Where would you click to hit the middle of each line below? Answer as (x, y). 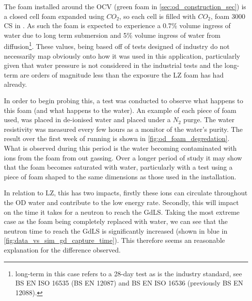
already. (16, 84)
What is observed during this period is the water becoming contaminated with (120, 148)
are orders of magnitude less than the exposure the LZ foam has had (122, 74)
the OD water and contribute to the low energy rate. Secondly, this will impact (121, 202)
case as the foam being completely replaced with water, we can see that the (116, 221)
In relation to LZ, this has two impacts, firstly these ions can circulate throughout (126, 193)
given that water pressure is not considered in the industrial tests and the (113, 65)
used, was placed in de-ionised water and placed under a (87, 119)
